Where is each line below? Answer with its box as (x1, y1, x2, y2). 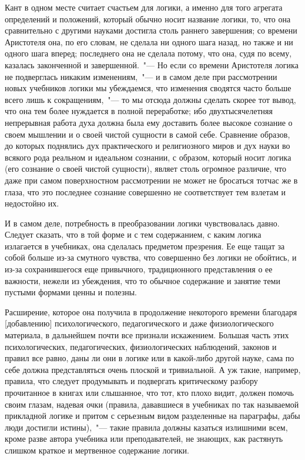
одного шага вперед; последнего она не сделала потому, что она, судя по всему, (5, 47, 292, 59)
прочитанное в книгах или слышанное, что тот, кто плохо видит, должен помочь (5, 386, 294, 398)
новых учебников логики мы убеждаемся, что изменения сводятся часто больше (5, 82, 291, 94)
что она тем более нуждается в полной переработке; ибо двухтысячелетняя (5, 105, 273, 117)
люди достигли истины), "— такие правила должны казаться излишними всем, (5, 421, 288, 433)
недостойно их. (5, 197, 59, 209)
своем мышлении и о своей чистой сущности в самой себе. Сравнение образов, (5, 128, 290, 140)
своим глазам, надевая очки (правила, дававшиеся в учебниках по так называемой (5, 398, 299, 410)
